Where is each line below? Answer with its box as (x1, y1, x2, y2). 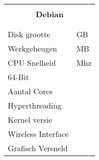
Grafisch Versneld (8, 142, 68, 154)
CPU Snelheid (8, 57, 56, 68)
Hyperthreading (8, 100, 61, 111)
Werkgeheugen (8, 43, 57, 54)
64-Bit (8, 71, 29, 82)
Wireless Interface (8, 128, 69, 139)
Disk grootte (8, 28, 51, 40)
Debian (36, 8, 64, 20)
